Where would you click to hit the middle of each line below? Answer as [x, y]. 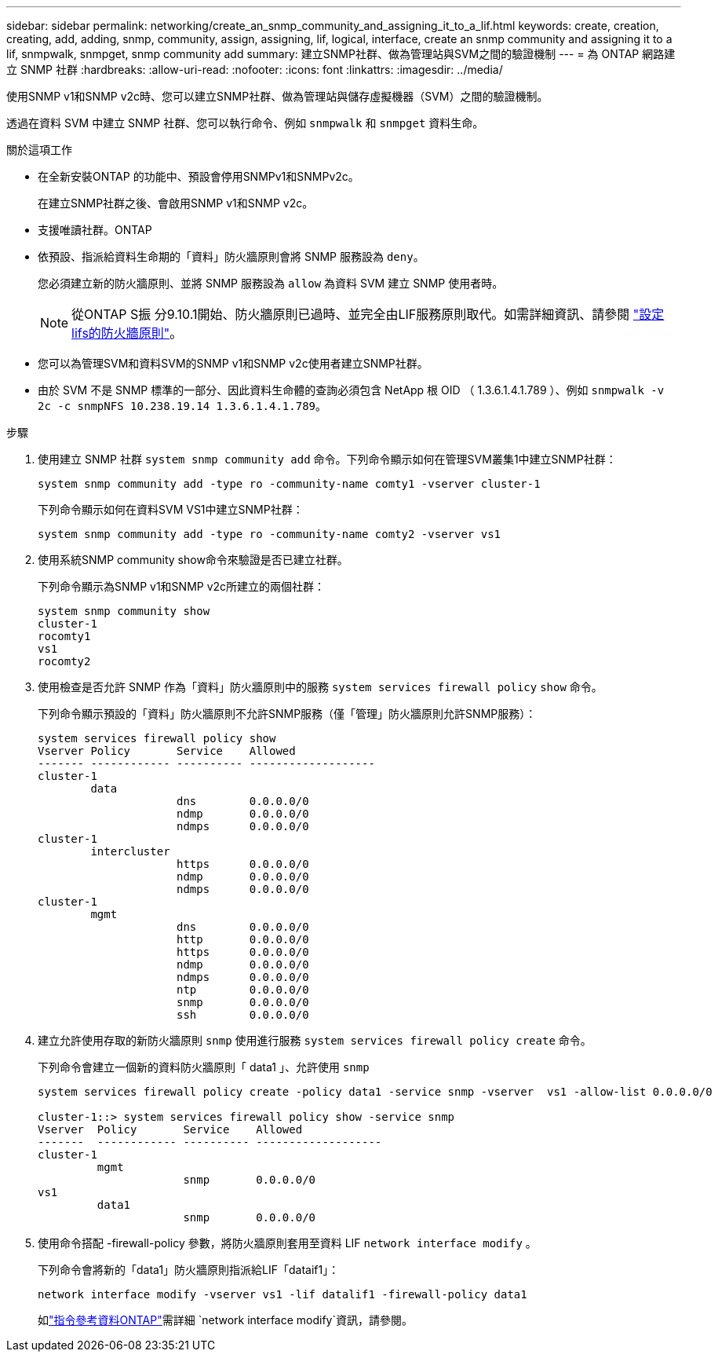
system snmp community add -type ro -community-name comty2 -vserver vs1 [270, 534]
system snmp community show [124, 611]
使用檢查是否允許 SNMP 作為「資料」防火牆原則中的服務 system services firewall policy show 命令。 [320, 687]
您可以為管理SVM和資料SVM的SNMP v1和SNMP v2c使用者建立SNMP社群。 [233, 363]
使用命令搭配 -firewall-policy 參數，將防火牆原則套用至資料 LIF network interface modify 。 [287, 1243]
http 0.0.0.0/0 [243, 939]
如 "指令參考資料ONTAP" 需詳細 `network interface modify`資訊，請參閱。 [226, 1320]
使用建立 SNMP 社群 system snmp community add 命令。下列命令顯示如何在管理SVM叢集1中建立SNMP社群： [327, 459]
